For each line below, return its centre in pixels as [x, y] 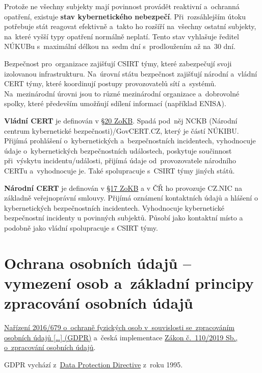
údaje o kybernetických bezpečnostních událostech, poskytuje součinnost [118, 150]
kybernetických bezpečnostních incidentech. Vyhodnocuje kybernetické [114, 207]
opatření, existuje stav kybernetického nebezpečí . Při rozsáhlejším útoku [125, 16]
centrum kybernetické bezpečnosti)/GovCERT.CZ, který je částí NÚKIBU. [122, 130]
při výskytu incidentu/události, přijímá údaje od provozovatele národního [120, 160]
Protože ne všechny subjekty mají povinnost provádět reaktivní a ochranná [122, 6]
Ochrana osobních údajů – [98, 263]
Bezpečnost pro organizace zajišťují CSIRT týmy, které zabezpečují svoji [118, 63]
